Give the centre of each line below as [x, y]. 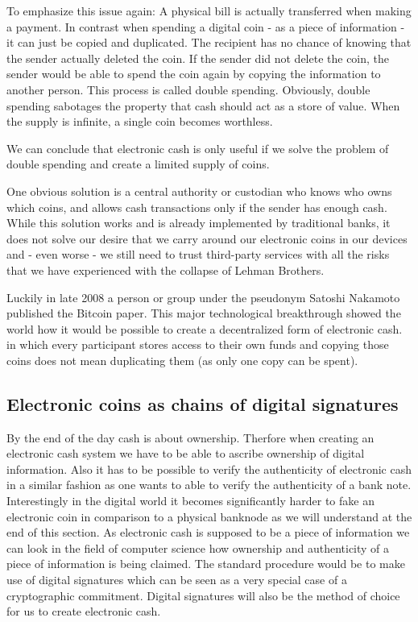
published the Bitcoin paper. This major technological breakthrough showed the [204, 313]
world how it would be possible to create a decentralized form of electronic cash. [205, 328]
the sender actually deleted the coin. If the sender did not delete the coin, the [198, 58]
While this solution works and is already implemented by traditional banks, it [199, 223]
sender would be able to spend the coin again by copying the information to [194, 74]
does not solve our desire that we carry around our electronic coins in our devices [207, 238]
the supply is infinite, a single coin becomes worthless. [140, 121]
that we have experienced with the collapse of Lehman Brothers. [166, 270]
